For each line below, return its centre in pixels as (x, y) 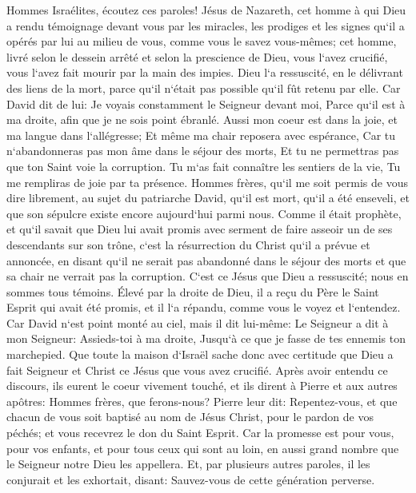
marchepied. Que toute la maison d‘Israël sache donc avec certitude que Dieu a (200, 354)
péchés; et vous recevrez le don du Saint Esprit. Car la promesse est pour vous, (200, 433)
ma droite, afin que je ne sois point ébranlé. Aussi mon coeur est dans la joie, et (202, 119)
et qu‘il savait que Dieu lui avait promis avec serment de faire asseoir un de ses (200, 229)
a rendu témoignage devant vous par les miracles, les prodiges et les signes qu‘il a (206, 25)
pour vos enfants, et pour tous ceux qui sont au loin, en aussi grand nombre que (203, 448)
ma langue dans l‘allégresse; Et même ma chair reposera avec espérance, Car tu (201, 135)
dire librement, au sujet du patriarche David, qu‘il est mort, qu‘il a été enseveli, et (208, 198)
